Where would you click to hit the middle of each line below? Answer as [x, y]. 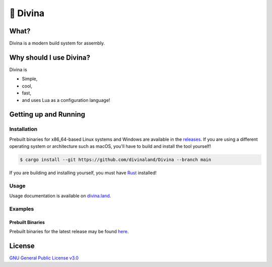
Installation [23, 129]
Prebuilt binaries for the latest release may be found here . [69, 232]
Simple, [30, 79]
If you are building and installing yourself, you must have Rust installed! [83, 173]
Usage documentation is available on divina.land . [60, 196]
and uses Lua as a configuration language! [66, 100]
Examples [22, 208]
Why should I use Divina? [50, 57]
